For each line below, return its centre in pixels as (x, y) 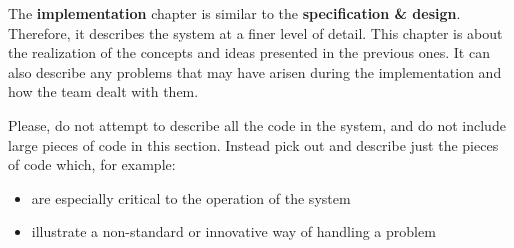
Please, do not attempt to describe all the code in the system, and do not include (257, 124)
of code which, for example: (92, 164)
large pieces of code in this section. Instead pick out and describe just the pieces (253, 144)
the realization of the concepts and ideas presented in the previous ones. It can (249, 52)
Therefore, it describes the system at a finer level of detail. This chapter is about (255, 32)
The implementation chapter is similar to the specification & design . (234, 13)
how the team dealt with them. (103, 91)
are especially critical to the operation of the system (191, 197)
